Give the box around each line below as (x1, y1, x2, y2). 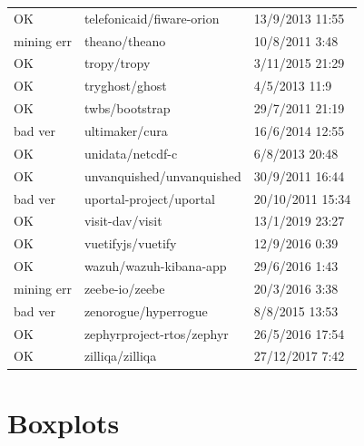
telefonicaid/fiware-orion (84, 8, 220, 27)
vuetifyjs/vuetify (84, 234, 177, 253)
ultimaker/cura (84, 121, 168, 140)
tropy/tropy (84, 53, 151, 73)
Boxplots (7, 403, 120, 441)
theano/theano (84, 31, 166, 50)
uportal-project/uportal (84, 189, 215, 208)
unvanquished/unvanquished (84, 166, 241, 185)
